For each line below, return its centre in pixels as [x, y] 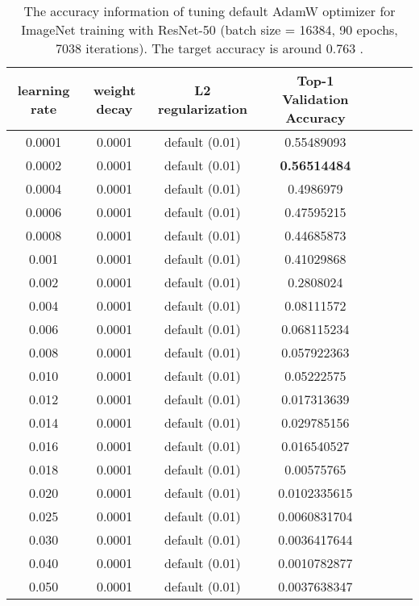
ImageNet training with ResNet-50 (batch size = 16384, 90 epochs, [209, 29]
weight [114, 90]
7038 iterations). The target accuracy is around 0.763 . [209, 48]
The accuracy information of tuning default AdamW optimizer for [209, 11]
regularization [202, 108]
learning [44, 90]
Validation [315, 99]
